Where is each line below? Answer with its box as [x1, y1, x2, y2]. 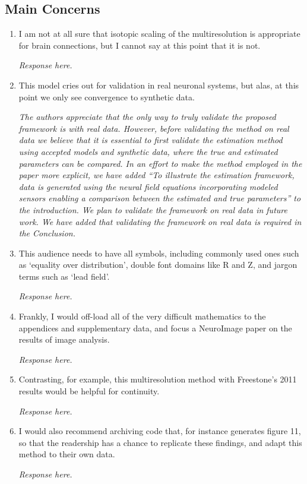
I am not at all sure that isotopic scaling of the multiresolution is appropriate [18, 27, 300, 40]
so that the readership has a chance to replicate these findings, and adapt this [18, 436, 302, 448]
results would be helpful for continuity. [18, 385, 160, 397]
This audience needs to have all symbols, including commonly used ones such [18, 246, 299, 259]
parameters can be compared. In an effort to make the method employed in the [18, 157, 302, 169]
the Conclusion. [18, 227, 75, 239]
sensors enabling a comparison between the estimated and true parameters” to [18, 192, 301, 204]
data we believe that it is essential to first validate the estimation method [18, 134, 283, 146]
